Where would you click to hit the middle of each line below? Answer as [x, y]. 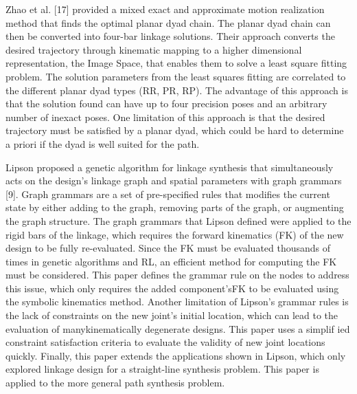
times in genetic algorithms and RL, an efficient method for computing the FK [171, 261]
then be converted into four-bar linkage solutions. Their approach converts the [170, 36]
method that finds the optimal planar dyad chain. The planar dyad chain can [168, 22]
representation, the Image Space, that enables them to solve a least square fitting [176, 63]
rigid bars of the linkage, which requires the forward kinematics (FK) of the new [175, 234]
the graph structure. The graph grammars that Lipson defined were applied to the [178, 220]
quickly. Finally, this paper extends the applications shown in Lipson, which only [176, 355]
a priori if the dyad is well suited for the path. [103, 143]
